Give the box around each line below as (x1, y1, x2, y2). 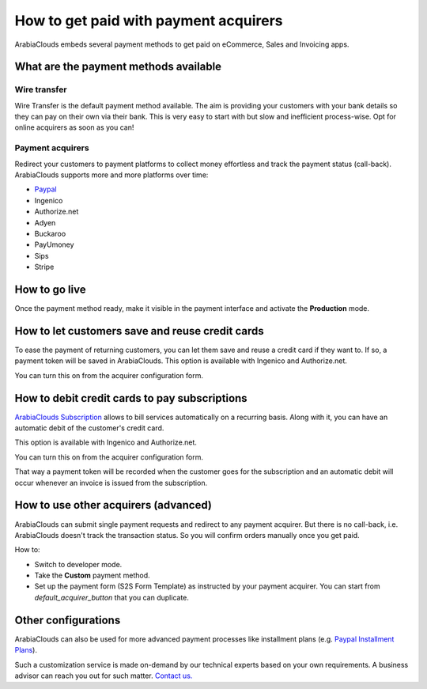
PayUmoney (34, 240, 74, 249)
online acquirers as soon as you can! (14, 123, 134, 132)
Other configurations (14, 613, 121, 627)
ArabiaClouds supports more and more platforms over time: (14, 170, 209, 180)
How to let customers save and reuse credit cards (14, 324, 264, 338)
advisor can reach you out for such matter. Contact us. (14, 671, 193, 680)
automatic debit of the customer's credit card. (14, 423, 164, 433)
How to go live (14, 282, 86, 296)
